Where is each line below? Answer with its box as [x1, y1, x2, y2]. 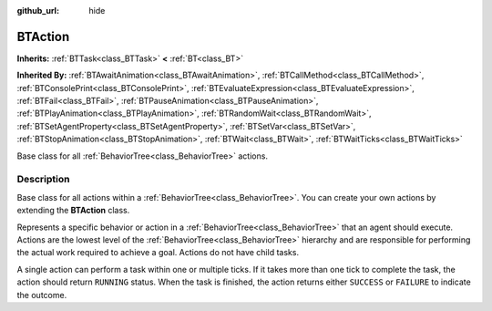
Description [16, 173, 70, 186]
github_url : [16, 5, 59, 16]
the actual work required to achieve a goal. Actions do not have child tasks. [16, 247, 300, 258]
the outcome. [16, 289, 67, 300]
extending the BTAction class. [16, 205, 130, 216]
